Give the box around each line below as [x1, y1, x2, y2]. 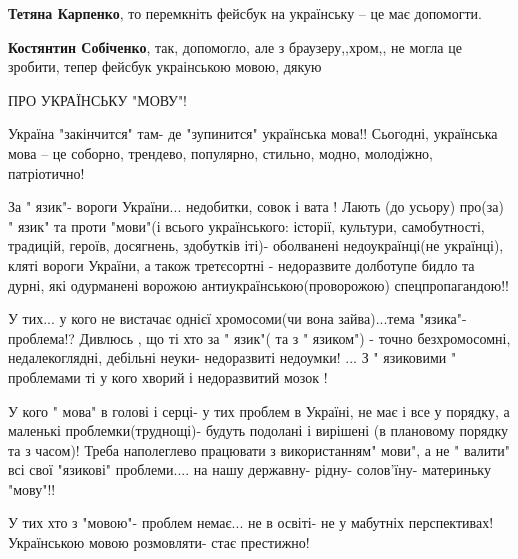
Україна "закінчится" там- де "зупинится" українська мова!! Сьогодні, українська [8, 123, 498, 144]
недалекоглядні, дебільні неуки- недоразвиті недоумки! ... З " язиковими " [8, 347, 457, 368]
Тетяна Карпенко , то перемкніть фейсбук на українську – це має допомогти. [8, 3, 482, 23]
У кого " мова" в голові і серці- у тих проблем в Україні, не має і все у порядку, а [8, 400, 510, 421]
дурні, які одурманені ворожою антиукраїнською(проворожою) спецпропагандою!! [8, 274, 509, 295]
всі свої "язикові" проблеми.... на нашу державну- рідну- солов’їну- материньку [8, 459, 491, 480]
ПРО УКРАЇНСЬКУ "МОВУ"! [8, 89, 188, 110]
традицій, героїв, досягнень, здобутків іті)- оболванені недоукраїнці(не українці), [8, 235, 504, 256]
